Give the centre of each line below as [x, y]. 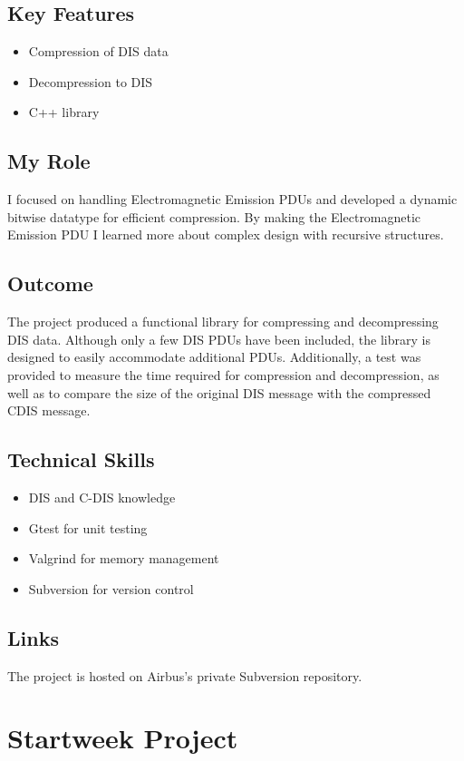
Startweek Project [123, 738]
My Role [49, 161]
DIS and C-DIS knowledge [102, 497]
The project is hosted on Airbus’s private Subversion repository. [185, 675]
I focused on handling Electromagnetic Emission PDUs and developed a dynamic [232, 199]
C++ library [64, 112]
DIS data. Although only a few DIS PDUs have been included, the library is [219, 339]
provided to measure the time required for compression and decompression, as [223, 374]
